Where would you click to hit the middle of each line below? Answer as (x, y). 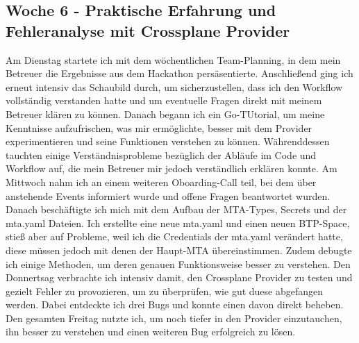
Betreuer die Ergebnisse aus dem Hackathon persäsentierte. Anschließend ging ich (179, 73)
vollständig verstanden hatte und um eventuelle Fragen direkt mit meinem (164, 100)
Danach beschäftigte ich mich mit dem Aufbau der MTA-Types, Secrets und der (176, 209)
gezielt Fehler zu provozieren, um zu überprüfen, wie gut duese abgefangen (165, 291)
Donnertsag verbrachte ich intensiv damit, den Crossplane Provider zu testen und (179, 277)
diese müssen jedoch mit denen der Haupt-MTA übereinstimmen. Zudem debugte (179, 250)
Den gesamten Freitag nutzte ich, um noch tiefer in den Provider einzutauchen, (174, 318)
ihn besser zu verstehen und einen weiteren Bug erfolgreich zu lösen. (151, 332)
